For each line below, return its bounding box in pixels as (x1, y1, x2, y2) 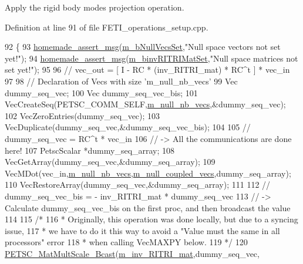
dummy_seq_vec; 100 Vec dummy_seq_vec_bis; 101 (5, 86, 198, 99)
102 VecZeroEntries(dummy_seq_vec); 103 (5, 109, 160, 121)
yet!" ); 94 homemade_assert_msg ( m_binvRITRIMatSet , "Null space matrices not (5, 52, 298, 64)
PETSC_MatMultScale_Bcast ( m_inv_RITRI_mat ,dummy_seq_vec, (5, 247, 260, 259)
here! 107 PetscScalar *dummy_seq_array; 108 (5, 144, 175, 156)
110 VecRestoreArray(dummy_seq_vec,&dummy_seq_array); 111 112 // (5, 178, 271, 191)
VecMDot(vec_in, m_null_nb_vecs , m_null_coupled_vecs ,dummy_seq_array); (5, 167, 291, 179)
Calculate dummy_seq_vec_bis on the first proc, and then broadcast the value (5, 201, 291, 214)
